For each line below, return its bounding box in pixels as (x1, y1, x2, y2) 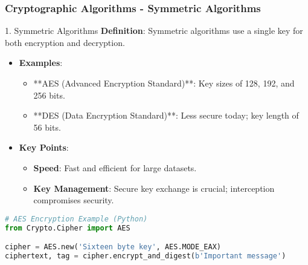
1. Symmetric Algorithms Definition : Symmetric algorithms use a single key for (5, 24, 303, 37)
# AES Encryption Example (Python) (5, 214, 148, 223)
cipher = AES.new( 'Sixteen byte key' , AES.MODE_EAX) (5, 243, 221, 252)
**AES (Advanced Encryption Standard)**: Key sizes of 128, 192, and (33, 77, 295, 89)
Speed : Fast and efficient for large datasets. (33, 161, 197, 174)
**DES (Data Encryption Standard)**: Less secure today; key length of (33, 109, 299, 122)
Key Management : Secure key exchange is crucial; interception (33, 182, 275, 194)
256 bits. (33, 88, 65, 101)
